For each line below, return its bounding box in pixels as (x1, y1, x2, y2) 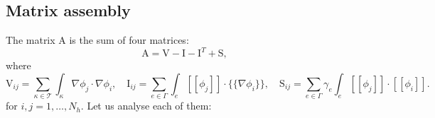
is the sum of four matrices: (69, 33, 189, 47)
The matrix (6, 33, 55, 47)
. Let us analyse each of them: (80, 98, 212, 113)
